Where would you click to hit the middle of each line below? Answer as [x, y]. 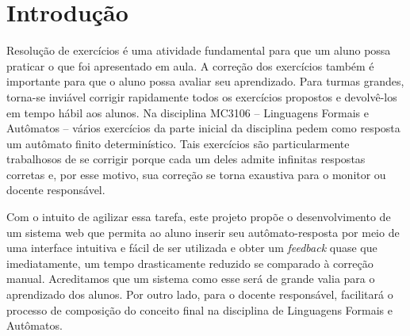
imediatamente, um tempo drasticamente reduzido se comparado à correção [190, 263]
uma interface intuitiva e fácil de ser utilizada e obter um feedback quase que [192, 248]
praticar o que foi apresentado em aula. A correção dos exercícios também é [190, 65]
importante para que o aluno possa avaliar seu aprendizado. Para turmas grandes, [205, 81]
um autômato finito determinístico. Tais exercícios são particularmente [178, 143]
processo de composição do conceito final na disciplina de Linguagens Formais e [200, 309]
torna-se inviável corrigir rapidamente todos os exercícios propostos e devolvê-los [202, 96]
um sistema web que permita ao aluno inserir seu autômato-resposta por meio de [203, 232]
